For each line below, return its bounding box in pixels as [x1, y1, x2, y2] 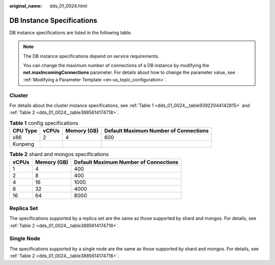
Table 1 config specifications [9, 120, 78, 127]
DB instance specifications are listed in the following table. [9, 30, 132, 36]
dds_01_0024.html [49, 3, 88, 9]
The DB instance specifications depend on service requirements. [23, 53, 160, 59]
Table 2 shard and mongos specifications [9, 151, 109, 158]
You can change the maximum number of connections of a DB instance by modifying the [23, 63, 209, 69]
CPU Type [12, 127, 38, 134]
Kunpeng [12, 140, 35, 148]
